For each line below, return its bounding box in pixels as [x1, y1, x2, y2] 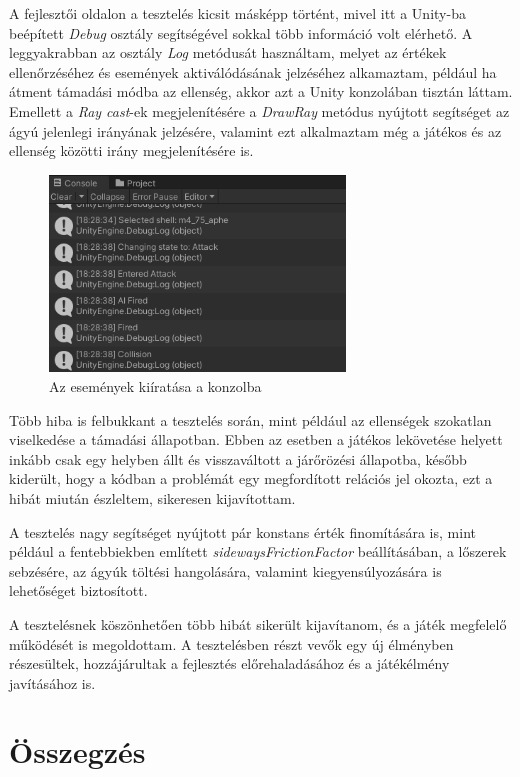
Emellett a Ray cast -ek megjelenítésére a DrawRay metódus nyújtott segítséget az [9, 100, 510, 121]
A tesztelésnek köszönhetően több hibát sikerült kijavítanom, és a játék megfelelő [9, 613, 507, 634]
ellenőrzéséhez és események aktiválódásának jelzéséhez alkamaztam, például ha [9, 61, 497, 82]
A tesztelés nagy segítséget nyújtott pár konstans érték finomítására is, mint [9, 521, 476, 542]
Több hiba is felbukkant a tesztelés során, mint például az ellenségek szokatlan [9, 409, 492, 430]
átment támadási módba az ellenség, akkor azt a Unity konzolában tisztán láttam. [9, 81, 513, 102]
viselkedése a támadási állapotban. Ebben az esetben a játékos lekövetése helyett [9, 429, 503, 450]
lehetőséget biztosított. [9, 580, 148, 601]
